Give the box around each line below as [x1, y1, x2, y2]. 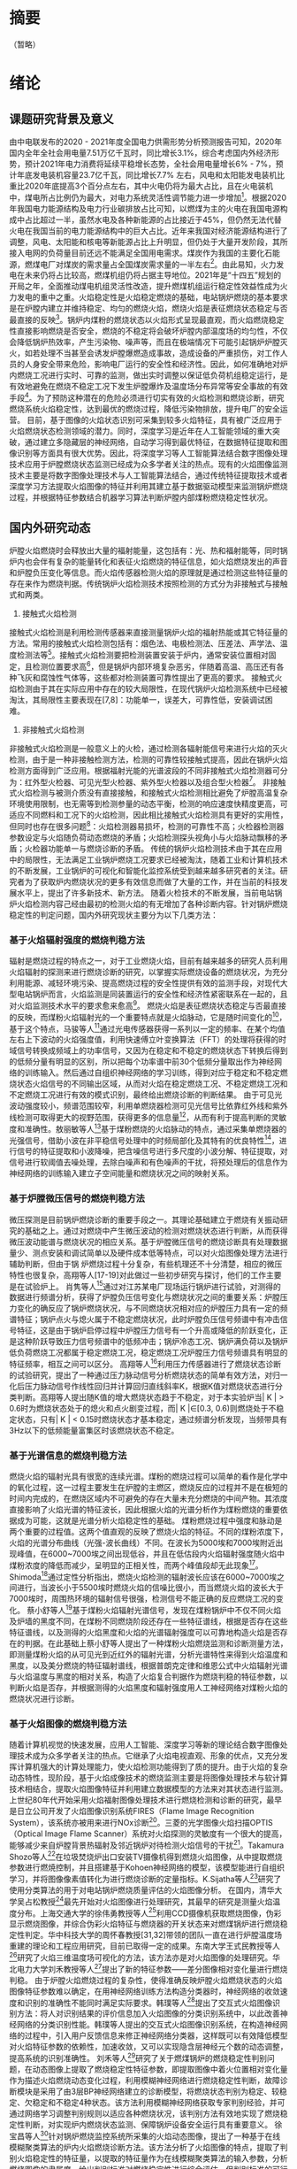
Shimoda [9, 1572, 42, 1582]
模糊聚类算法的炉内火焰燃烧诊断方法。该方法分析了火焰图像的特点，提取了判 [9, 2142, 288, 2152]
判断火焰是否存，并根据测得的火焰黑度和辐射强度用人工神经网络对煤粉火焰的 [9, 1682, 288, 1693]
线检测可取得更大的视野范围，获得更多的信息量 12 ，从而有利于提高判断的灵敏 [9, 1111, 287, 1122]
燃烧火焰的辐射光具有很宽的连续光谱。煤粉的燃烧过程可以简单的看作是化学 [9, 1471, 280, 1482]
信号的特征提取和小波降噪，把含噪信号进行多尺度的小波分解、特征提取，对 [16, 1146, 288, 1157]
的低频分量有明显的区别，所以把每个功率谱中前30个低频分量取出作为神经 [9, 1057, 275, 1067]
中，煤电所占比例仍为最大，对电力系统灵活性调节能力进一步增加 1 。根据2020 [9, 190, 287, 203]
